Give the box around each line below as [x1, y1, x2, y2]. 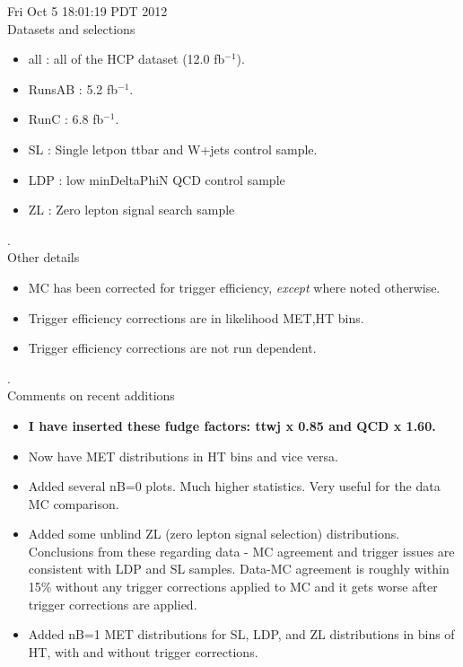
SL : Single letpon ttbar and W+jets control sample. [28, 139, 318, 158]
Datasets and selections [7, 19, 135, 38]
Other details [7, 248, 80, 267]
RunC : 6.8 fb [28, 110, 104, 128]
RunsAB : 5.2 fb [28, 79, 118, 98]
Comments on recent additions [7, 386, 175, 405]
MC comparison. [28, 494, 119, 513]
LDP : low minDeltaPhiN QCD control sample [28, 170, 285, 189]
